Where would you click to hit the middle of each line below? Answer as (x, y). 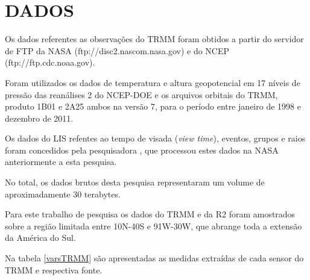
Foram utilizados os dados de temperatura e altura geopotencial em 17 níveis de (153, 82)
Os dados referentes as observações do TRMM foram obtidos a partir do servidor (154, 39)
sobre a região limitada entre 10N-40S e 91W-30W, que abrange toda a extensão (153, 226)
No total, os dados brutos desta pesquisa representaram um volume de (135, 182)
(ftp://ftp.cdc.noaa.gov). (50, 62)
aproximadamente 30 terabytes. (63, 194)
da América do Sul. (40, 238)
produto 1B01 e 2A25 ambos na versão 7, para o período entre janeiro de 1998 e (153, 106)
